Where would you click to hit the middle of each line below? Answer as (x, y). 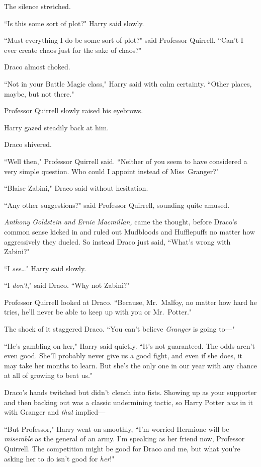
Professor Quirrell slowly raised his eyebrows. (74, 110)
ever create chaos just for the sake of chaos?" (73, 50)
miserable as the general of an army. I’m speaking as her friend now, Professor (124, 439)
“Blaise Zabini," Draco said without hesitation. (76, 188)
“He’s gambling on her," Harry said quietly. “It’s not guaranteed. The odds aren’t (129, 345)
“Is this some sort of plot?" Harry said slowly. (74, 23)
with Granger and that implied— (55, 412)
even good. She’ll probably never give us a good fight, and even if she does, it (123, 356)
